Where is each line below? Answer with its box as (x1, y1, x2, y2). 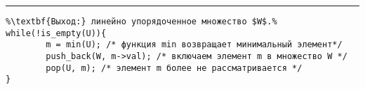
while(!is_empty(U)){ (6, 28, 107, 38)
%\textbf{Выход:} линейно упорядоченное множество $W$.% (6, 17, 277, 26)
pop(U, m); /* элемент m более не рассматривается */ (46, 63, 303, 73)
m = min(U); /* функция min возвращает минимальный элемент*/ (46, 40, 343, 50)
